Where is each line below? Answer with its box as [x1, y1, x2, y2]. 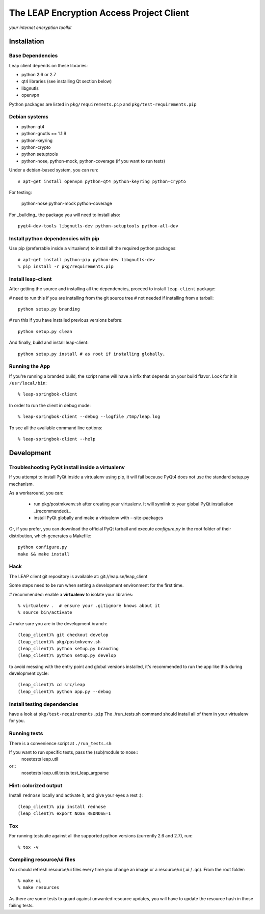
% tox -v [18, 844, 39, 850]
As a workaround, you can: [9, 490, 64, 496]
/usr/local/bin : [9, 380, 47, 386]
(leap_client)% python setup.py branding [18, 646, 119, 651]
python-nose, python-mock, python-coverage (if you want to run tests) [21, 158, 165, 164]
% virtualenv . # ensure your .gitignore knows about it [18, 603, 160, 609]
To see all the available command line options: [9, 425, 103, 431]
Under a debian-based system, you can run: [9, 167, 99, 173]
